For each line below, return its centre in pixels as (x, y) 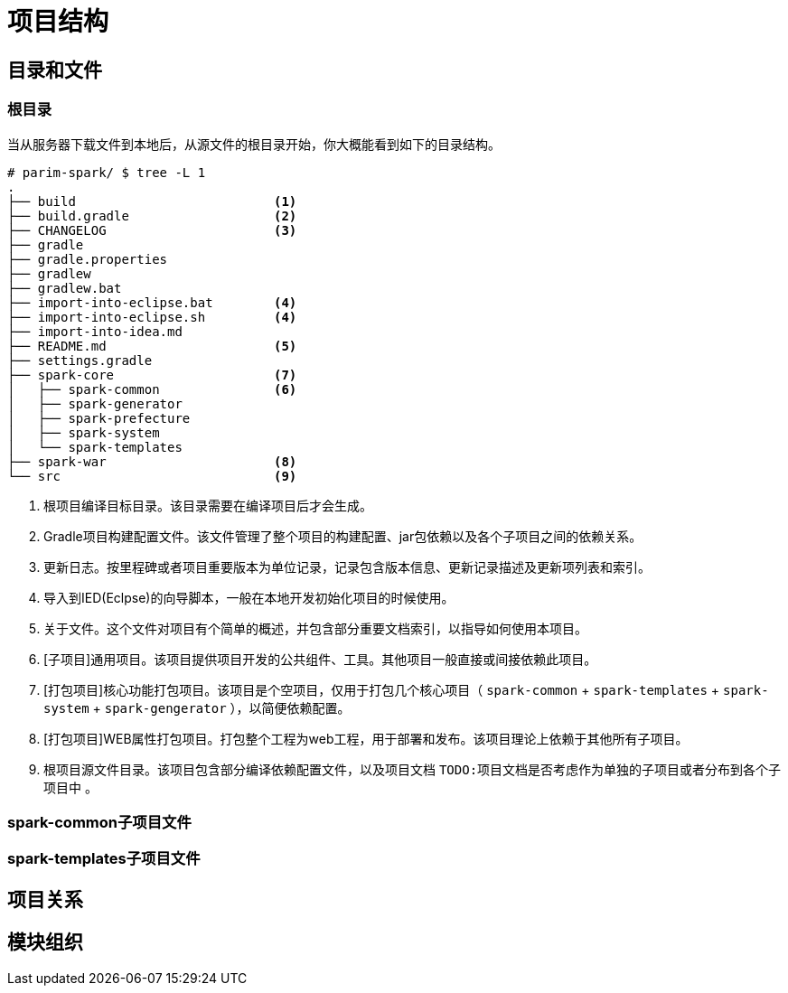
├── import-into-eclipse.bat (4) (152, 302)
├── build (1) (152, 201)
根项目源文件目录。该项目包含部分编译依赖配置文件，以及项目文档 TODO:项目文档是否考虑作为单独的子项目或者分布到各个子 (413, 769)
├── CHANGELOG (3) (152, 230)
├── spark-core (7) (152, 375)
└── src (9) (152, 476)
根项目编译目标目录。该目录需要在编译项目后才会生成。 (208, 505)
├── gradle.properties (88, 259)
